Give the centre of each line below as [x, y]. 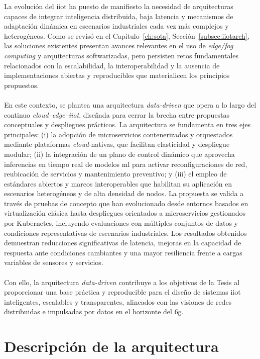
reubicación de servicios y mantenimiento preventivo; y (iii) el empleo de [115, 174]
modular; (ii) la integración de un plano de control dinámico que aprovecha [119, 154]
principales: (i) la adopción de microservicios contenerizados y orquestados [118, 134]
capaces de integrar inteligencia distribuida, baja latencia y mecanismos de [119, 16]
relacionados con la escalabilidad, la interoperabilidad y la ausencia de [112, 65]
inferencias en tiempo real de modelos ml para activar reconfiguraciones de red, [126, 164]
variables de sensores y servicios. [54, 262]
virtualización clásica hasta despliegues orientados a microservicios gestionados [125, 213]
